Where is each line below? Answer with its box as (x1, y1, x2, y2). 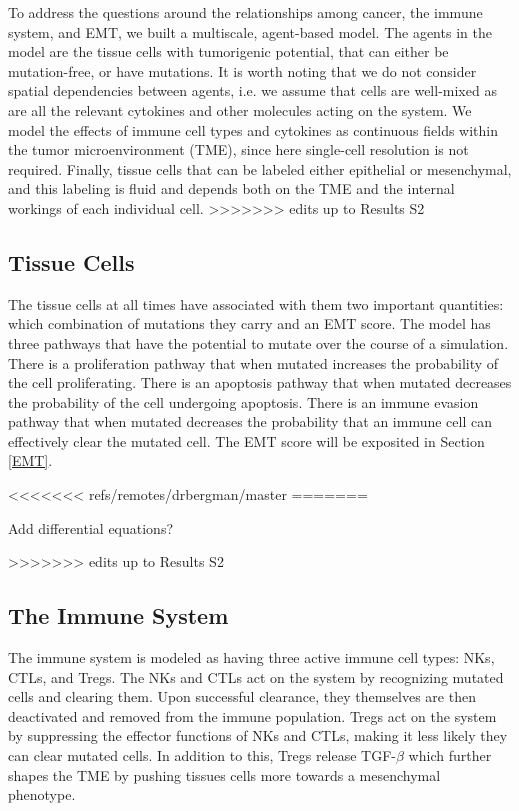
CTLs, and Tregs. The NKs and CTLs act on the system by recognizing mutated (8, 666, 504, 687)
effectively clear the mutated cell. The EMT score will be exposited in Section (8, 430, 485, 451)
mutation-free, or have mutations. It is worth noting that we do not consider (8, 60, 477, 81)
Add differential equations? (8, 517, 174, 538)
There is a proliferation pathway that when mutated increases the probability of (8, 352, 499, 373)
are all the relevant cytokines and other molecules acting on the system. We (8, 99, 472, 120)
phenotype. (8, 784, 76, 805)
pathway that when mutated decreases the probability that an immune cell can (8, 411, 492, 432)
